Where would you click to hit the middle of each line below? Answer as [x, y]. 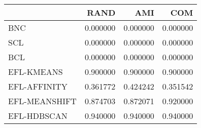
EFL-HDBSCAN [38, 116]
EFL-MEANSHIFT [42, 101]
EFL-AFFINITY [38, 86]
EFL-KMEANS [36, 72]
